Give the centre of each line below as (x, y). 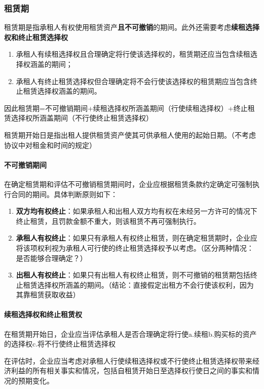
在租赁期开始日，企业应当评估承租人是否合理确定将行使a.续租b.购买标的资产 (130, 334)
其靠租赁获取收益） (48, 295)
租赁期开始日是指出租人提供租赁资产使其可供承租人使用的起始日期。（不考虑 (130, 134)
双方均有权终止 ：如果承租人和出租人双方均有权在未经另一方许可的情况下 (137, 211)
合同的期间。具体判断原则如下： (64, 194)
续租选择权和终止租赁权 (43, 314)
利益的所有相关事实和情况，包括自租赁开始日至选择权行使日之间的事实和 (131, 371)
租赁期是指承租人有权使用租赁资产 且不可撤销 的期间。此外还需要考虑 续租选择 (132, 27)
